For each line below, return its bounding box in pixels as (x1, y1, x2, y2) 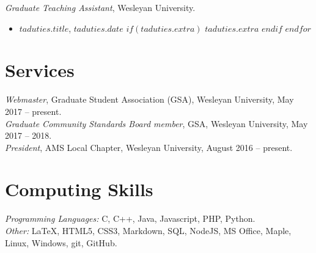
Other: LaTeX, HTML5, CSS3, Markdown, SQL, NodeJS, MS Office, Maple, (5, 224, 292, 237)
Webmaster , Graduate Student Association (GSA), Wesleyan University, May (5, 93, 294, 106)
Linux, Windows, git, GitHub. (5, 236, 117, 249)
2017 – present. (5, 105, 62, 117)
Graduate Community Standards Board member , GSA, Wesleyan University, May (5, 117, 308, 130)
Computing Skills (5, 177, 153, 202)
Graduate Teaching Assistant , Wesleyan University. (5, 1, 196, 13)
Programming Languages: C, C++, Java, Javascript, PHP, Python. (5, 212, 255, 225)
